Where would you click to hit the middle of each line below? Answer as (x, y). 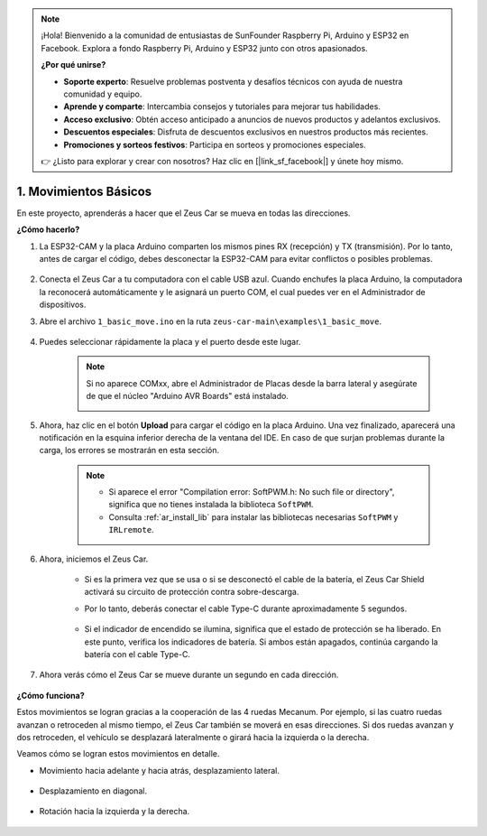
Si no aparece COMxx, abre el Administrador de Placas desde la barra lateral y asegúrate (252, 383)
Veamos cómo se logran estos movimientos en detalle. (118, 754)
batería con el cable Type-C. (138, 654)
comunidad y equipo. (103, 94)
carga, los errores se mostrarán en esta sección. (129, 451)
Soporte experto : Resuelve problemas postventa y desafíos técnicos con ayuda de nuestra (233, 81)
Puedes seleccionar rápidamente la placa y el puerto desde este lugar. (170, 341)
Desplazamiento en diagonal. (93, 791)
